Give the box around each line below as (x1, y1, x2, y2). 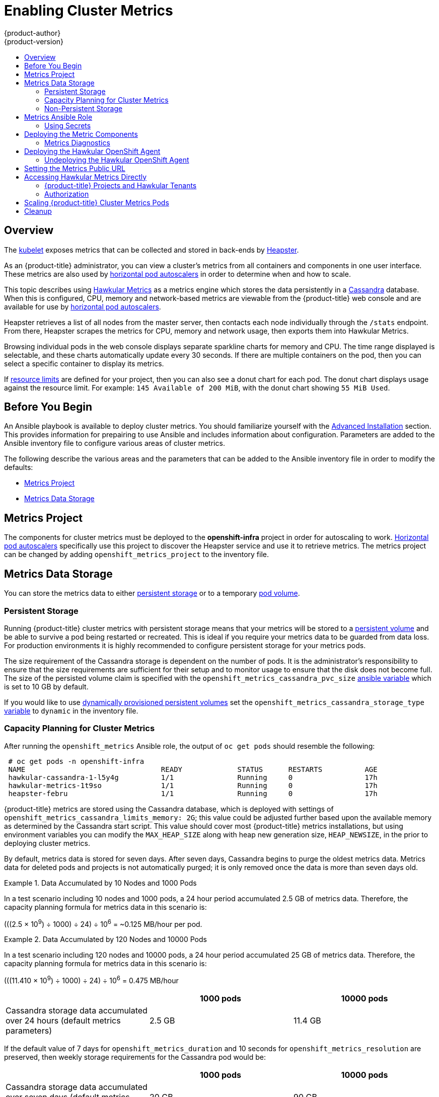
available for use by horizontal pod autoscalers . (4, 302, 161, 311)
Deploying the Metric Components (24, 129, 138, 138)
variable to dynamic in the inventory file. (4, 706, 138, 715)
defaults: (4, 463, 33, 472)
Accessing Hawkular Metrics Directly (24, 172, 147, 181)
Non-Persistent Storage (44, 104, 123, 113)
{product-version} (4, 37, 64, 46)
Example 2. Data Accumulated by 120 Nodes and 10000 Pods (4, 935, 207, 944)
